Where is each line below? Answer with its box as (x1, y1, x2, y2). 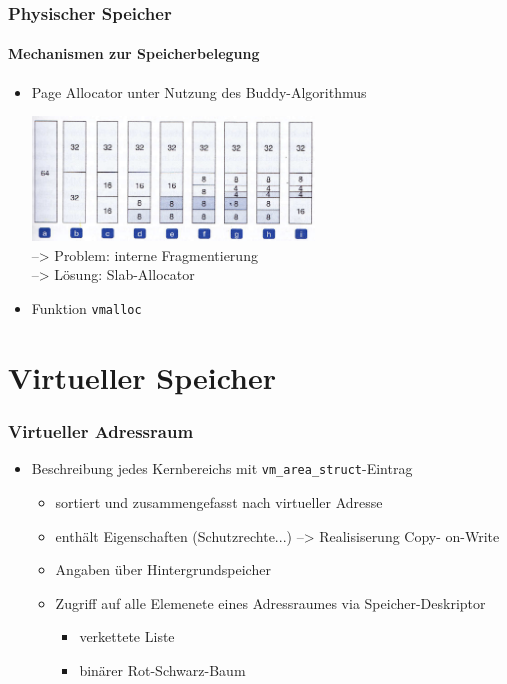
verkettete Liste (79, 626, 175, 647)
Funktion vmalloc (31, 298, 142, 319)
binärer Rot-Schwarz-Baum (79, 659, 246, 680)
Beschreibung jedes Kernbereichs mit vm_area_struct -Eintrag (31, 458, 413, 479)
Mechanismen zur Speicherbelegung (8, 43, 260, 64)
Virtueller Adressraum (8, 419, 194, 444)
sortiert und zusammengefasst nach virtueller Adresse (55, 491, 383, 512)
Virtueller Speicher (8, 356, 277, 397)
